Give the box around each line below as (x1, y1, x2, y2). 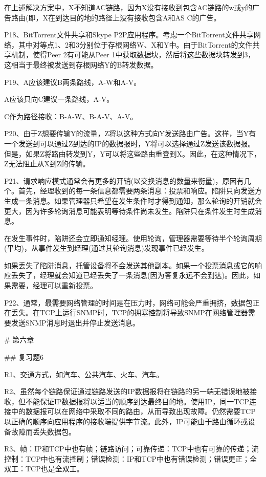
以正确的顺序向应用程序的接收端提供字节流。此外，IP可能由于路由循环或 (4, 416, 248, 426)
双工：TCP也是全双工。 (4, 463, 84, 474)
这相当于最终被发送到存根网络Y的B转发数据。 (4, 59, 158, 70)
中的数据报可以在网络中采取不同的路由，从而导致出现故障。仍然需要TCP (11, 406, 256, 417)
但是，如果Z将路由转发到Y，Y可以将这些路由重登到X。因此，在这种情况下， (4, 148, 261, 159)
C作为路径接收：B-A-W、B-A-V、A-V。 (4, 111, 138, 121)
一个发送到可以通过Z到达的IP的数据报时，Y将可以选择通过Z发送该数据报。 (4, 138, 255, 148)
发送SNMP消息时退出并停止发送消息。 (11, 317, 140, 328)
